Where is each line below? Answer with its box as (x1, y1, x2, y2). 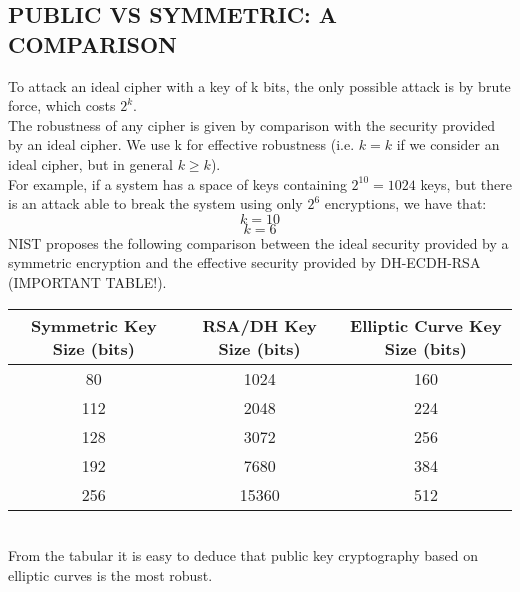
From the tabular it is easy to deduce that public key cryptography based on (8, 545, 478, 566)
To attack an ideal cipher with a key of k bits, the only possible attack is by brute (8, 75, 511, 96)
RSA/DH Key (202, 313, 317, 337)
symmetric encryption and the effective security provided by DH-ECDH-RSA (8, 252, 481, 273)
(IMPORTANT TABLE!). (8, 271, 167, 292)
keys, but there (420, 173, 512, 194)
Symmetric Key (30, 313, 157, 337)
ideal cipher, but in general (8, 153, 173, 174)
